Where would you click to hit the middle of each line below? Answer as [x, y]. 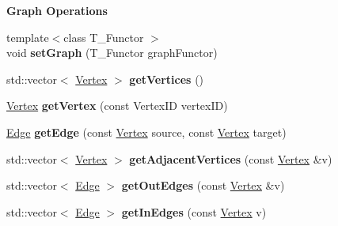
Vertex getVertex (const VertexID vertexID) [117, 105]
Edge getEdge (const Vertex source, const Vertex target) [146, 132]
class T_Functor [104, 37]
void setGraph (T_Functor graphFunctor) [112, 53]
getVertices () [167, 79]
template [28, 37]
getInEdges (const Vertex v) [194, 211]
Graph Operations [57, 10]
